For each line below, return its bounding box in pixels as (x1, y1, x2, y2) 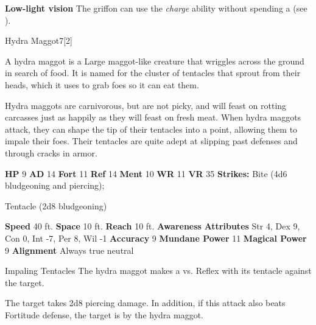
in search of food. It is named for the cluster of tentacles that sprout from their (5, 66, 301, 79)
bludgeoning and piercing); (5, 179, 105, 192)
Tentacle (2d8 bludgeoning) (5, 199, 107, 212)
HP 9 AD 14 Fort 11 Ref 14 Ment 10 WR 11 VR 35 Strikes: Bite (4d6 (5, 167, 287, 180)
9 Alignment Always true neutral (5, 243, 134, 256)
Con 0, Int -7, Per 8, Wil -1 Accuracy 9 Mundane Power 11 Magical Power (5, 231, 307, 244)
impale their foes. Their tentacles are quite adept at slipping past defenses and (5, 135, 298, 147)
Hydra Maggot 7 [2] (5, 34, 72, 47)
